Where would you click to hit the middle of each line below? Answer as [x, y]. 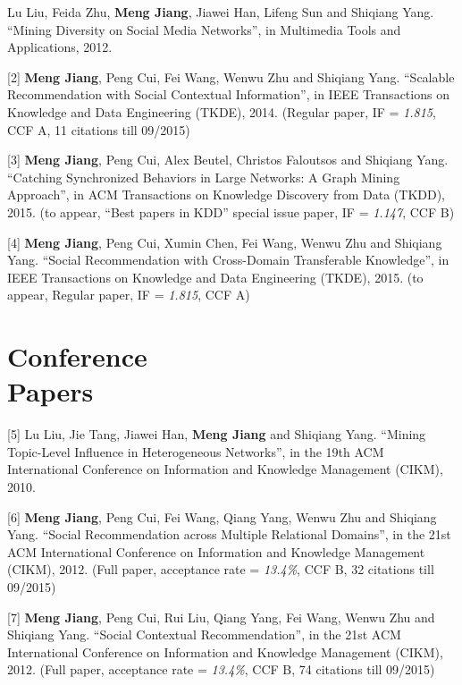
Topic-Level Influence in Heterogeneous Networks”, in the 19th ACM [196, 451]
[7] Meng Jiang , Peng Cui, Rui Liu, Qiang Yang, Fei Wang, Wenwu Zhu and [221, 617]
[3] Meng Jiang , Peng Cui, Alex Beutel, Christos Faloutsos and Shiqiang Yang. [228, 160]
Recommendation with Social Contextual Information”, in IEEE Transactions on [228, 94]
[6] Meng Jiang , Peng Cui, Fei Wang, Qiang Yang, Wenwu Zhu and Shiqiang [222, 516]
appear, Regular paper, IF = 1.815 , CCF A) [129, 295]
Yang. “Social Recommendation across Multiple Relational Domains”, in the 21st [229, 534]
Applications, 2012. [60, 47]
